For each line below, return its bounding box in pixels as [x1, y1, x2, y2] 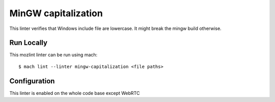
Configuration [9, 77, 55, 85]
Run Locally [9, 39, 48, 47]
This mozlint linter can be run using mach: [9, 52, 98, 58]
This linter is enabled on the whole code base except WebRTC [9, 90, 140, 96]
